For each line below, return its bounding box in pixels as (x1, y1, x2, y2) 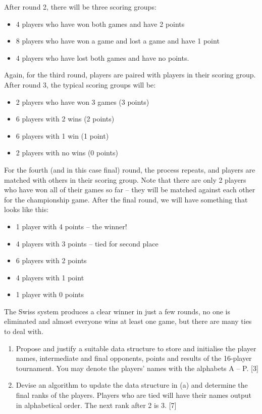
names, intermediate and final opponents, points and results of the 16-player (16, 353, 252, 363)
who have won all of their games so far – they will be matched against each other (4, 184, 255, 195)
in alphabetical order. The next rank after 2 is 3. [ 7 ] (16, 399, 177, 410)
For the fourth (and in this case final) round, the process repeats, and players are (4, 164, 255, 175)
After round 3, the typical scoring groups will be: (4, 79, 156, 90)
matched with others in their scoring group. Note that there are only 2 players (4, 174, 246, 185)
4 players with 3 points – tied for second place (16, 238, 159, 249)
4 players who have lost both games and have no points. (16, 52, 189, 63)
